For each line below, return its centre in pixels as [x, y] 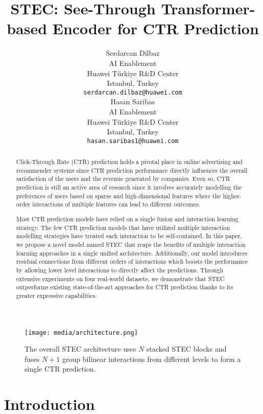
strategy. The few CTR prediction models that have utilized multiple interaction [123, 227]
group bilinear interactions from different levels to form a [152, 359]
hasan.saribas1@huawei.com [133, 141]
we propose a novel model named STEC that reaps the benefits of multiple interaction [131, 244]
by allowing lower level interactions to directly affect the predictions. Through [120, 270]
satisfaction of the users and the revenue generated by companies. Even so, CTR [123, 179]
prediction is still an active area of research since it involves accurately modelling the [129, 187]
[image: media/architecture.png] [81, 332]
